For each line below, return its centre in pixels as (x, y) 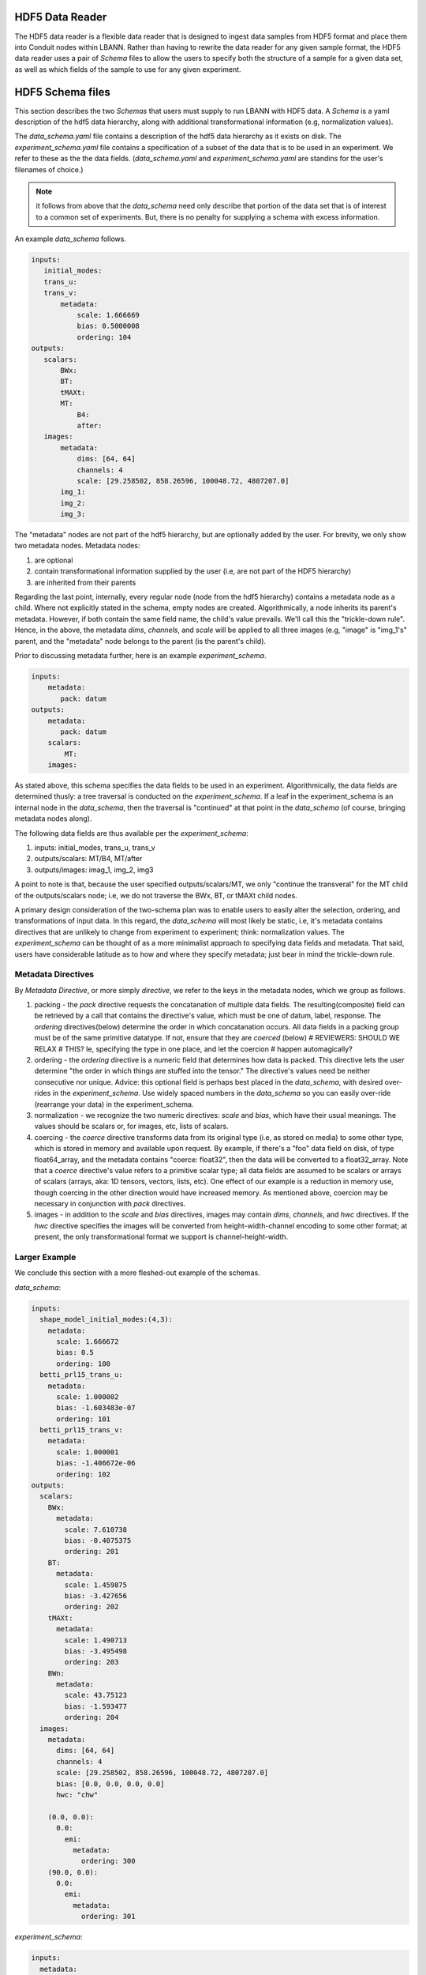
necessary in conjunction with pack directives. (110, 1204)
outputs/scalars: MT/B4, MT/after (88, 859)
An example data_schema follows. (70, 239)
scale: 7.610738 (96, 1529)
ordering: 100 (83, 1364)
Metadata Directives (54, 974)
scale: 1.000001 (88, 1452)
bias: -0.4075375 (98, 1540)
